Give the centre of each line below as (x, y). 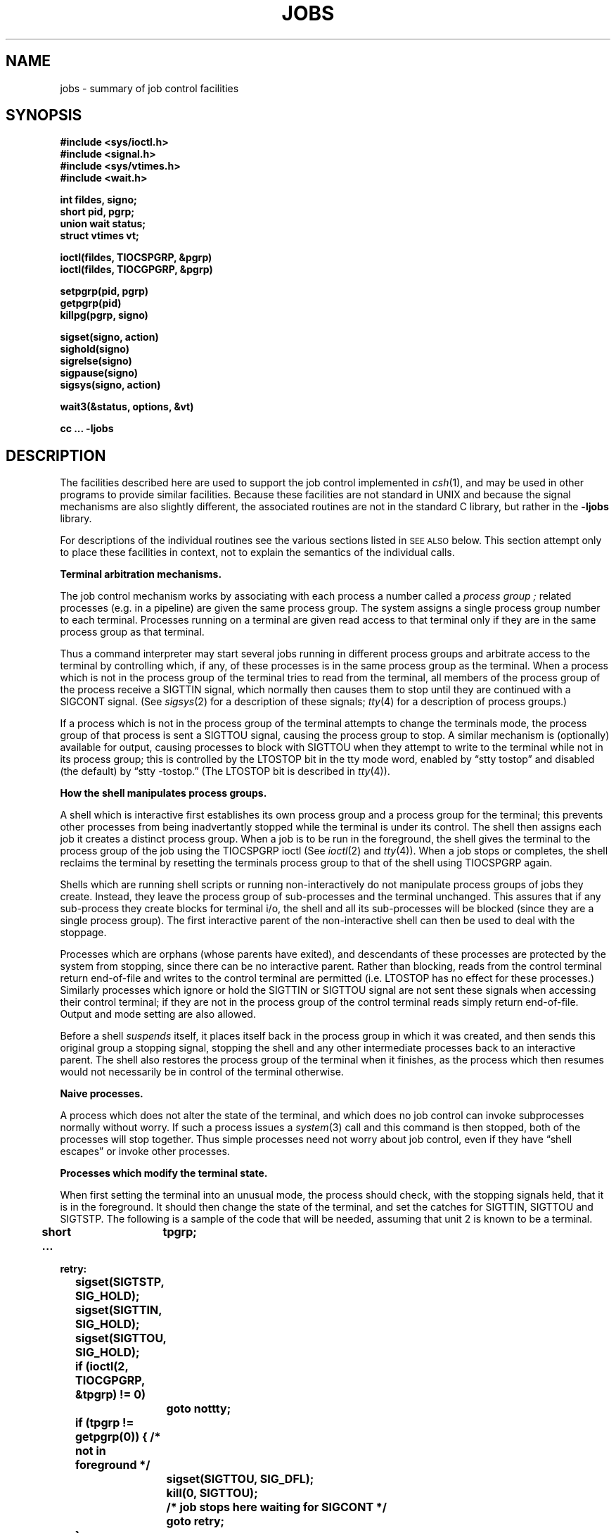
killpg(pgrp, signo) (104, 315)
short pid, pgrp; (97, 212)
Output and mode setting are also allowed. (158, 1014)
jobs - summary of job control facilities (149, 88)
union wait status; (103, 224)
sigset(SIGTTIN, (118, 1310)
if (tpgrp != (104, 1423)
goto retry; (195, 1521)
